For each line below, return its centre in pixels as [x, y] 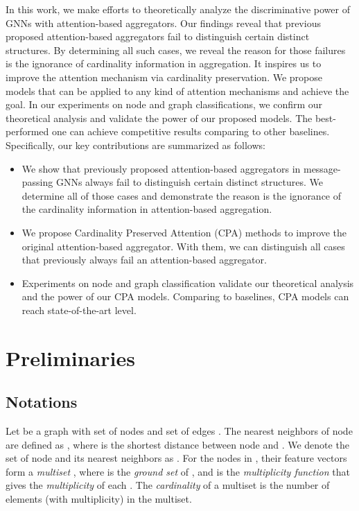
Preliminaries [70, 357]
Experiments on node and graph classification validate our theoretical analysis [188, 283]
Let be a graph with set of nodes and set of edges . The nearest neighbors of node [179, 431]
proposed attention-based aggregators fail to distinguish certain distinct [158, 36]
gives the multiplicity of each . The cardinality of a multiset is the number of [168, 485]
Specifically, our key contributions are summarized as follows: [135, 145]
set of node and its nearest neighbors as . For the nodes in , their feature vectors [176, 458]
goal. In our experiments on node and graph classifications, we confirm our [164, 104]
